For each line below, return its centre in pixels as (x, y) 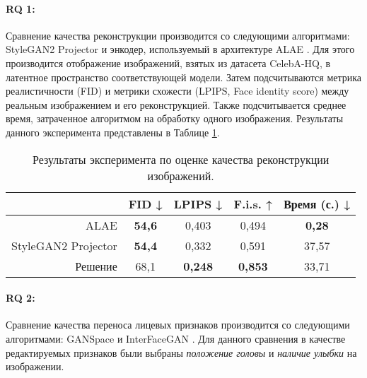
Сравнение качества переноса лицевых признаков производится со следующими (178, 325)
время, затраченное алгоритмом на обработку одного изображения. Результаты (175, 118)
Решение (96, 266)
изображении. (35, 366)
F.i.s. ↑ (253, 203)
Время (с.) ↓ (317, 203)
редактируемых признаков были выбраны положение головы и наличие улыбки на (181, 352)
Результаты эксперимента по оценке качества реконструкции (181, 159)
